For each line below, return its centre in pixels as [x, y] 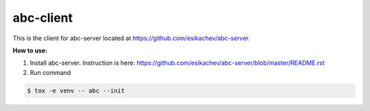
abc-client [43, 18]
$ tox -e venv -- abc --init [76, 91]
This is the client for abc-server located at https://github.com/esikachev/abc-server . [131, 38]
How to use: [30, 50]
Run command [50, 72]
